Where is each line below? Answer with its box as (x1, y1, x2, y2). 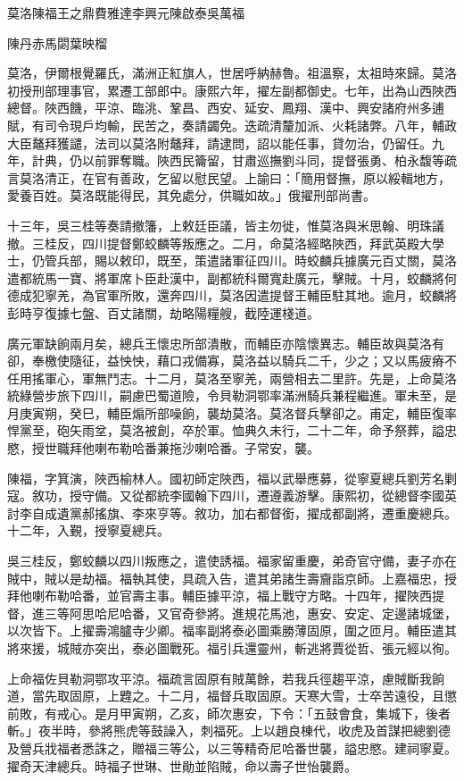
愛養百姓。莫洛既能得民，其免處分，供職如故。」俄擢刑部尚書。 (7, 186, 376, 205)
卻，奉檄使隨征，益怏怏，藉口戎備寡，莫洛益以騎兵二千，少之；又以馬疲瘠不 (7, 351, 457, 370)
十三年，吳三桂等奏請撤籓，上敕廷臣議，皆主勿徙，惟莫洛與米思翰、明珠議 (7, 215, 444, 234)
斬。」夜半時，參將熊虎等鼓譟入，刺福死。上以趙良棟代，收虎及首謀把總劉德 (7, 721, 451, 740)
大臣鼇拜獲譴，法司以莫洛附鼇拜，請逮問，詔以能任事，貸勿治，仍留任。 (7, 133, 432, 152)
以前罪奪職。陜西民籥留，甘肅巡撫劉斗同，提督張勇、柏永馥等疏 (81, 151, 457, 170)
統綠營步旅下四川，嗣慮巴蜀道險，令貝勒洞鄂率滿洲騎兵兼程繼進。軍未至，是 (7, 386, 457, 405)
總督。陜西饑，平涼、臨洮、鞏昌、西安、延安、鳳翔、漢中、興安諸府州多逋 (7, 98, 444, 117)
